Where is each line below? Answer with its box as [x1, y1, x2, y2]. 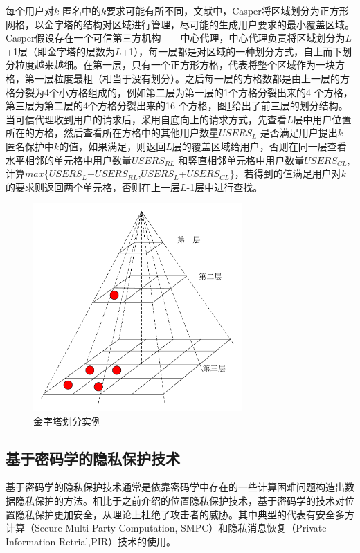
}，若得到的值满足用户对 [229, 166, 341, 181]
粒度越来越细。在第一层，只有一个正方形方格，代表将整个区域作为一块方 [15, 57, 345, 72]
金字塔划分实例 [33, 413, 101, 428]
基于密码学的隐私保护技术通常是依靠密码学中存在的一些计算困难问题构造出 [6, 480, 345, 494]
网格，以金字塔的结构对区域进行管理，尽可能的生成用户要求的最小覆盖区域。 [6, 17, 354, 31]
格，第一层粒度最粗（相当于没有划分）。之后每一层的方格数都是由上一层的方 [6, 71, 350, 85]
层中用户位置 [293, 111, 352, 126]
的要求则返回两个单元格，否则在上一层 [6, 179, 180, 194]
